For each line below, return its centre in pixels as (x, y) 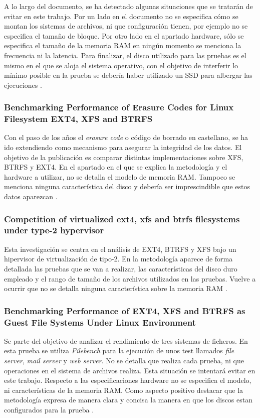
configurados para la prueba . (49, 410)
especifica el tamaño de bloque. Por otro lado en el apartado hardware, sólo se (124, 35)
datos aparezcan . (31, 196)
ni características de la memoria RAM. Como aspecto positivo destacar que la (124, 390)
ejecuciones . (23, 85)
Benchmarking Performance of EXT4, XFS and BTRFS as (125, 310)
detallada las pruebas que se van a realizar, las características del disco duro (121, 268)
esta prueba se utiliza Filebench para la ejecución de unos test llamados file (119, 351)
